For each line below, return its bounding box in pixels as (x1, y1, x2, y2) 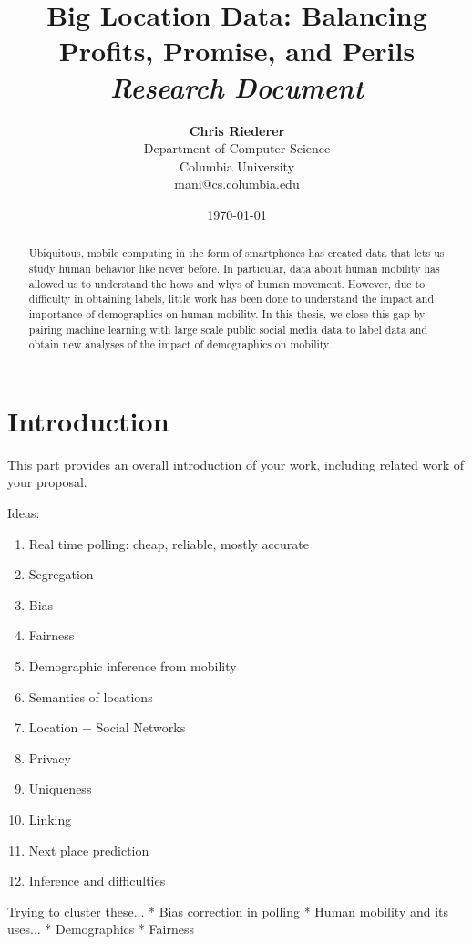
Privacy (28, 748, 71, 767)
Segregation (28, 565, 94, 584)
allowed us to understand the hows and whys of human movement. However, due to (28, 275, 426, 291)
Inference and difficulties (28, 871, 166, 890)
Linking (28, 809, 72, 828)
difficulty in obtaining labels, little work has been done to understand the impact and (28, 291, 435, 306)
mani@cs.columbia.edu (174, 174, 300, 193)
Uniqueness (28, 779, 92, 798)
